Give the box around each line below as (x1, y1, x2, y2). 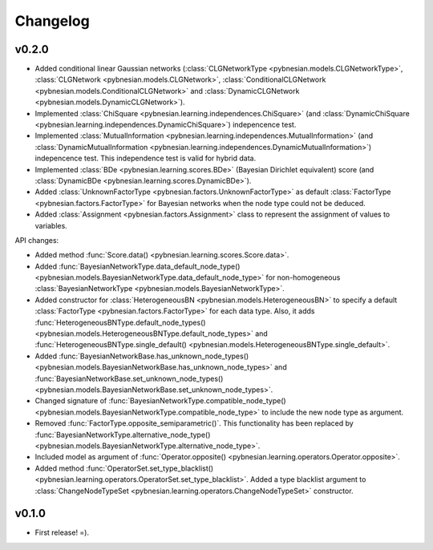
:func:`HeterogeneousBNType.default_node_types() (34, 317, 206, 327)
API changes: (14, 235, 59, 245)
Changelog (14, 12, 90, 30)
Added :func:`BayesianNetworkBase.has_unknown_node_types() (34, 351, 249, 361)
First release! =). (34, 528, 90, 537)
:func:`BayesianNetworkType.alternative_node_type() (34, 430, 211, 439)
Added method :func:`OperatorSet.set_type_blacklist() (34, 463, 214, 473)
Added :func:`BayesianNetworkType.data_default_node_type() (34, 261, 241, 271)
